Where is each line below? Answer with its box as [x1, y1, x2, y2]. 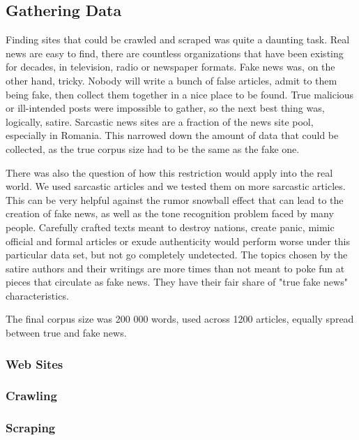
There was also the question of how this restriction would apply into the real [6, 165, 333, 179]
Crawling [6, 387, 57, 404]
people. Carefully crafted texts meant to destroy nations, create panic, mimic [6, 219, 335, 234]
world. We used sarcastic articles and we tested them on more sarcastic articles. [6, 179, 346, 193]
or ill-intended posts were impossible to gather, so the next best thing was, [6, 101, 325, 115]
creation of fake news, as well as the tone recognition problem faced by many [6, 206, 334, 221]
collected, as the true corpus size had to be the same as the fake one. [6, 141, 300, 156]
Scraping [6, 419, 56, 437]
